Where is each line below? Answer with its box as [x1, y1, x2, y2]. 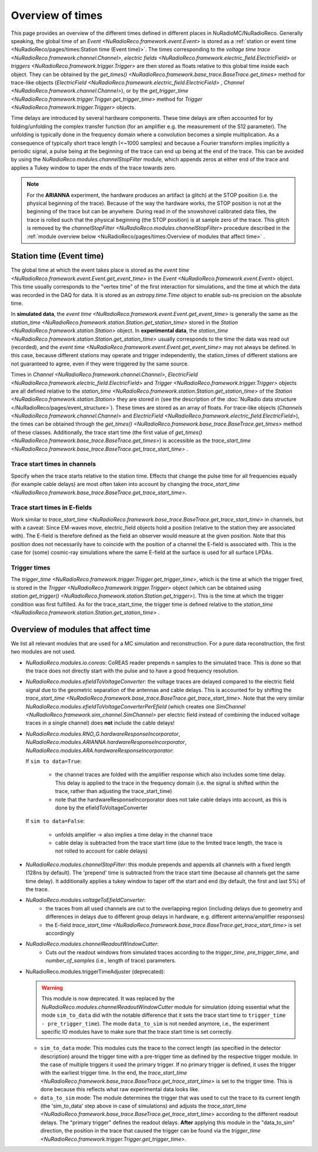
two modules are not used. [11, 648, 76, 655]
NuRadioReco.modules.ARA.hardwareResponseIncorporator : [25, 747, 174, 754]
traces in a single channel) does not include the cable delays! [25, 719, 175, 726]
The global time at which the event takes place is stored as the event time [11, 266, 190, 274]
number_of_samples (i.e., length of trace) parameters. [45, 957, 177, 964]
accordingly [45, 929, 75, 936]
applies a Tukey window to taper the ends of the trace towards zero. [11, 164, 177, 171]
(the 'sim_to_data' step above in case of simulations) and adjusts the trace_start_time [40, 1102, 247, 1109]
